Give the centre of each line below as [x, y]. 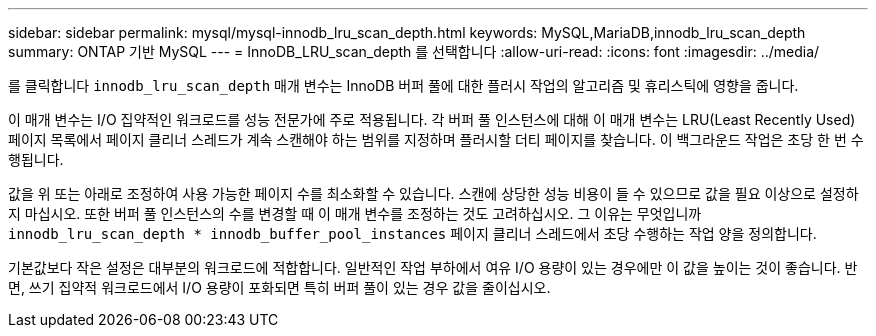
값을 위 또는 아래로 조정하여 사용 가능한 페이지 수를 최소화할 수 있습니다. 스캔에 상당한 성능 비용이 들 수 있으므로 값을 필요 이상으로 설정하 [433, 193]
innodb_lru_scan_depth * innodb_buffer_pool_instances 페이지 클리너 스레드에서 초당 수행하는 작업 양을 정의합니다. [412, 233]
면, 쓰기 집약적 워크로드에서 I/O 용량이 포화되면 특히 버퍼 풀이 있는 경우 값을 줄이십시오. [279, 287]
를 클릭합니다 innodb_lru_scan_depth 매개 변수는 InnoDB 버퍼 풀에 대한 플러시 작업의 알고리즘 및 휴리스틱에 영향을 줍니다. [403, 85]
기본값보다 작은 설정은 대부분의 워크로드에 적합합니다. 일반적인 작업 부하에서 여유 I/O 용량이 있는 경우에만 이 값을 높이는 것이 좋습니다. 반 [433, 267]
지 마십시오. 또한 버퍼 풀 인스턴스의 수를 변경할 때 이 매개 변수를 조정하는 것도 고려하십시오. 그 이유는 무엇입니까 [355, 213]
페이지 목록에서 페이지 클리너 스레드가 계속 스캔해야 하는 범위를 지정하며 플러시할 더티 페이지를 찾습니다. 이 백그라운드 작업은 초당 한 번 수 [436, 139]
